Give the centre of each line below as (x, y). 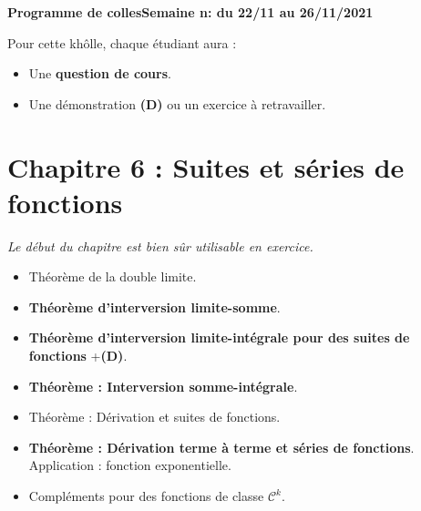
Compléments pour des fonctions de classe (146, 496)
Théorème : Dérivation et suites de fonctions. (154, 417)
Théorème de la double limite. (113, 276)
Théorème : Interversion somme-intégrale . (163, 386)
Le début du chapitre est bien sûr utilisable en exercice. (160, 245)
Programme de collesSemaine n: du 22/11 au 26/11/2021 (190, 12)
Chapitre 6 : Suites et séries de (206, 166)
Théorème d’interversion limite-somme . (154, 307)
